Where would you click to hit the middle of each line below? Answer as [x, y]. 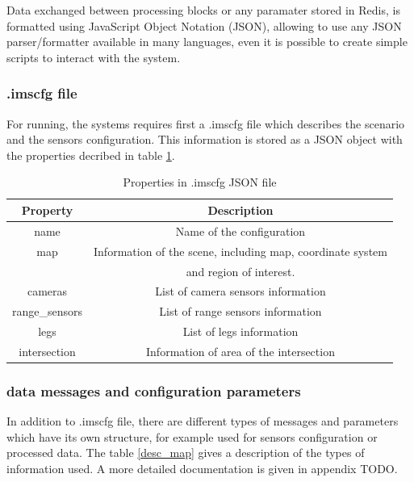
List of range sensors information [240, 311]
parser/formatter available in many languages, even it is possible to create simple [207, 42]
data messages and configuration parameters [154, 390]
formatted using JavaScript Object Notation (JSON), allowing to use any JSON [204, 25]
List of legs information [240, 331]
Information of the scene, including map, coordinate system [240, 251]
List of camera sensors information [240, 291]
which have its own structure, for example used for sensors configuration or [192, 436]
